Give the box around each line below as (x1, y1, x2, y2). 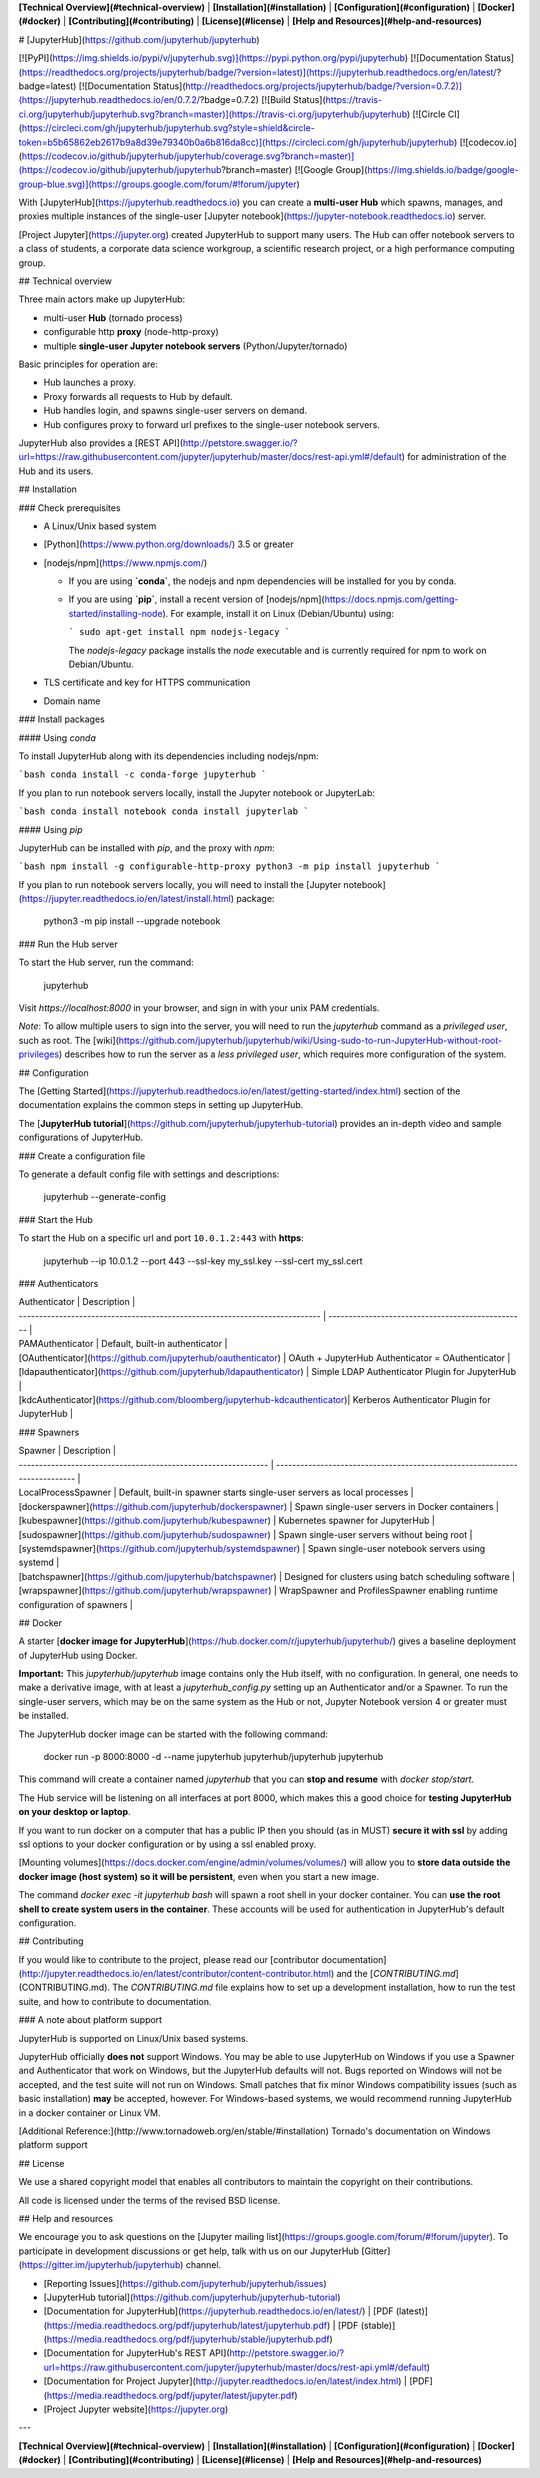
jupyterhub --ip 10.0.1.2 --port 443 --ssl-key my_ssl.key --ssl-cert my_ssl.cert (43, 1255, 364, 1267)
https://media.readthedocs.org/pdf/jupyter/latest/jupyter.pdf (46, 2389, 295, 2401)
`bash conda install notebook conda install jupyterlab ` (18, 806, 309, 817)
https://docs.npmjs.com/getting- (324, 593, 459, 605)
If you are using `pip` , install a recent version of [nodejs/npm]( (68, 593, 325, 605)
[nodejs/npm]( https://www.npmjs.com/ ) (43, 556, 208, 569)
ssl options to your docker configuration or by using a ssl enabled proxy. (18, 1838, 317, 1850)
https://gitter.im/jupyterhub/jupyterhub (21, 2259, 181, 2271)
